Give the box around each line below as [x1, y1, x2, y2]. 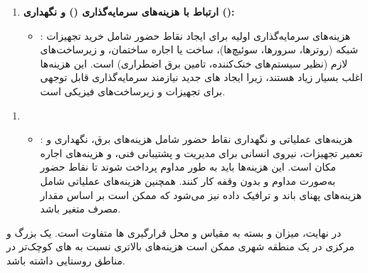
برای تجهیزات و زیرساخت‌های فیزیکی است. [40, 83, 226, 98]
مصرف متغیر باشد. [40, 201, 121, 216]
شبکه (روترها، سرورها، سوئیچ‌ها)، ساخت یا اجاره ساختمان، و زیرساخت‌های [40, 42, 359, 57]
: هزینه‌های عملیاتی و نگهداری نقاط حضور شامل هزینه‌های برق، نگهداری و [40, 132, 353, 146]
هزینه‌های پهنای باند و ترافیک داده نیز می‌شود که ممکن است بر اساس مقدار [40, 187, 362, 202]
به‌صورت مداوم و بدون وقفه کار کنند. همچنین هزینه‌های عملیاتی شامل [40, 173, 336, 188]
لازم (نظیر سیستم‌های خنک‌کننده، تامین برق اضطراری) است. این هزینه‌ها [40, 55, 348, 70]
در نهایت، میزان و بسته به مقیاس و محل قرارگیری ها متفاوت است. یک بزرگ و [6, 225, 342, 240]
